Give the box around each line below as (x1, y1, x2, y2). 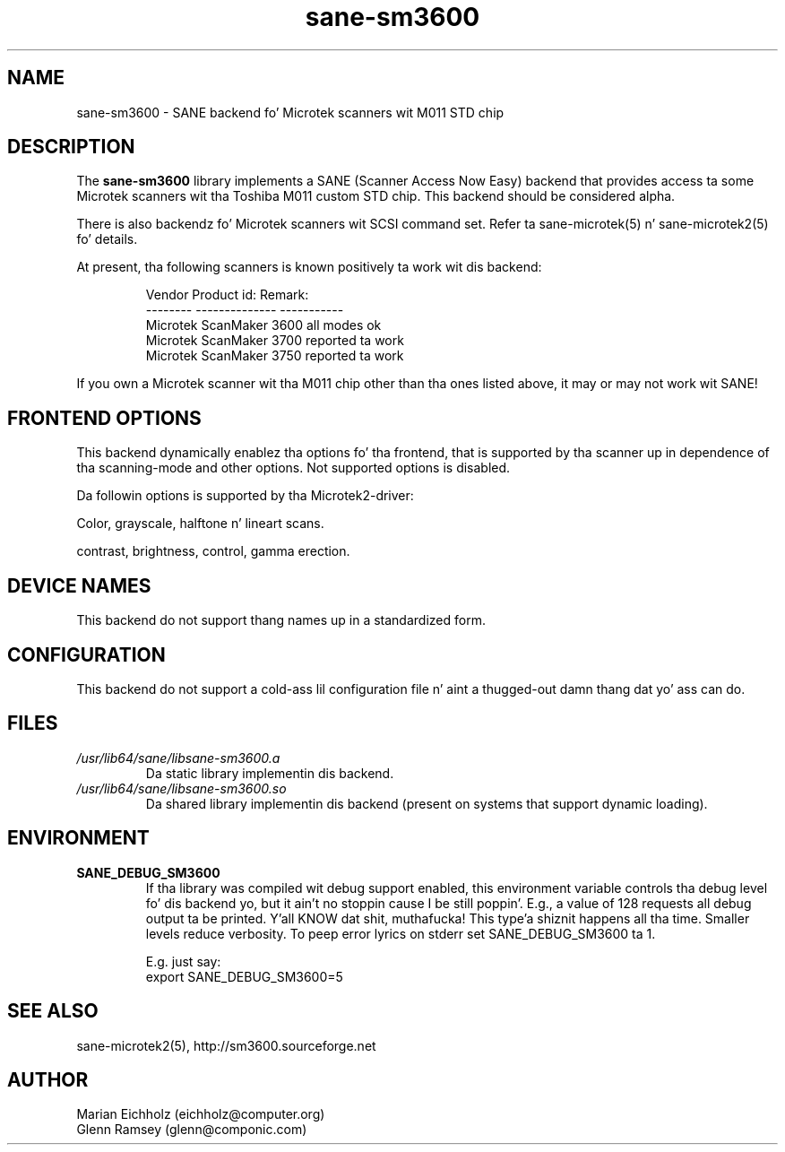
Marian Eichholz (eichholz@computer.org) (76, 1106, 325, 1122)
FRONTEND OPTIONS (7, 406, 202, 429)
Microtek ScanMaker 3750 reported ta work (145, 348, 404, 364)
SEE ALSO (7, 1000, 99, 1023)
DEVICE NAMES (7, 574, 151, 597)
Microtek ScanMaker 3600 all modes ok (145, 317, 382, 333)
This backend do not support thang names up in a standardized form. (76, 612, 486, 628)
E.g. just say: (145, 953, 221, 969)
